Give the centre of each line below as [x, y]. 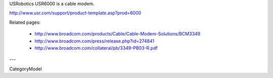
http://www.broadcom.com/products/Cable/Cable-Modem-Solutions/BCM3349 [118, 34]
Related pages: [25, 22]
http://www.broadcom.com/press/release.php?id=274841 [95, 41]
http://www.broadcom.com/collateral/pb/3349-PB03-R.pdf [96, 48]
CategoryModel [26, 69]
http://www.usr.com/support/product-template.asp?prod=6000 [75, 13]
